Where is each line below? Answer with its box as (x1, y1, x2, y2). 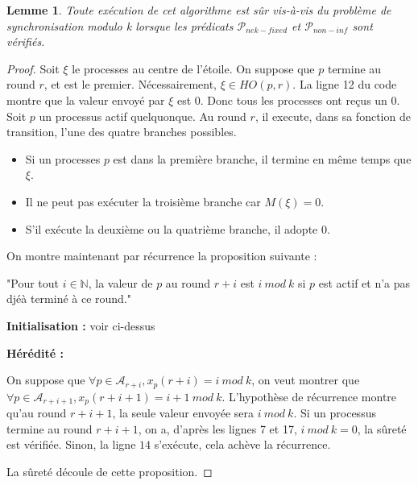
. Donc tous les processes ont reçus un (200, 91, 387, 108)
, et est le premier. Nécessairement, (43, 76, 217, 93)
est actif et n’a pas (318, 274, 411, 291)
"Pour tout (6, 274, 59, 291)
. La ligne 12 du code (292, 76, 397, 93)
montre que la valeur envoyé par (6, 91, 165, 108)
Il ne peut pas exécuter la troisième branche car (25, 193, 261, 209)
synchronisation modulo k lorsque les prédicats (6, 17, 234, 34)
